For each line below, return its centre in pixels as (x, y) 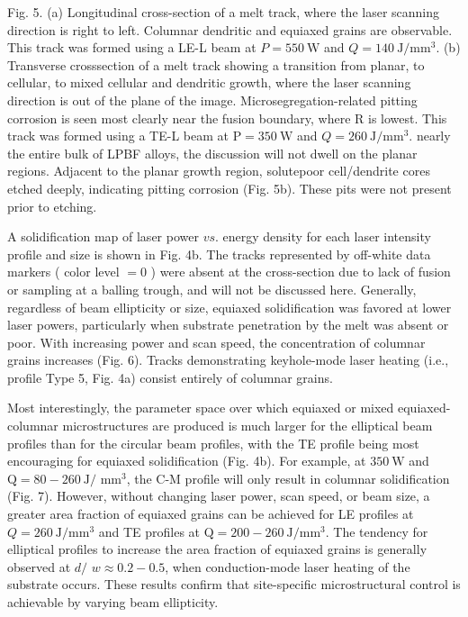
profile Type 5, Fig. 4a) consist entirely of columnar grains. (170, 377)
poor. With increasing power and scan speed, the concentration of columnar (216, 342)
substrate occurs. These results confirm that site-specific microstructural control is (234, 584)
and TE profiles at (149, 531)
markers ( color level (63, 272)
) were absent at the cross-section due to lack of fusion (301, 272)
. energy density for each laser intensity (323, 236)
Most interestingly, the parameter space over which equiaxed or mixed (201, 408)
